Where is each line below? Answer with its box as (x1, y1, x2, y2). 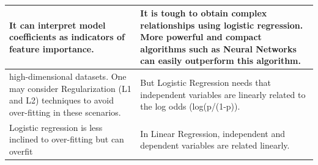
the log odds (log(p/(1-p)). (140, 100, 240, 113)
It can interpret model (9, 18, 106, 31)
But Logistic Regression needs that (140, 76, 271, 89)
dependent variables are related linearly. (140, 139, 290, 152)
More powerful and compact (140, 30, 262, 43)
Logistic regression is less (9, 121, 103, 133)
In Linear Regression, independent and (140, 127, 286, 139)
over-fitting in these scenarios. (9, 106, 121, 118)
